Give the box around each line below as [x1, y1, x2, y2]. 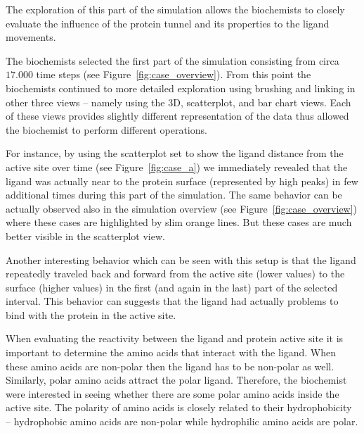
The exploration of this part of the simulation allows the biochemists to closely [6, 2, 345, 16]
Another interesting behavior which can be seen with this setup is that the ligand [6, 252, 356, 267]
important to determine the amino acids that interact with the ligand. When [6, 345, 336, 360]
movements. [6, 30, 56, 44]
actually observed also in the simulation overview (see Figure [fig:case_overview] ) [6, 201, 358, 215]
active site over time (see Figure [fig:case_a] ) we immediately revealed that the [6, 159, 348, 174]
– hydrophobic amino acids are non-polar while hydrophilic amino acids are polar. [6, 414, 358, 429]
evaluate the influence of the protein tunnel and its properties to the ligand [6, 15, 330, 30]
